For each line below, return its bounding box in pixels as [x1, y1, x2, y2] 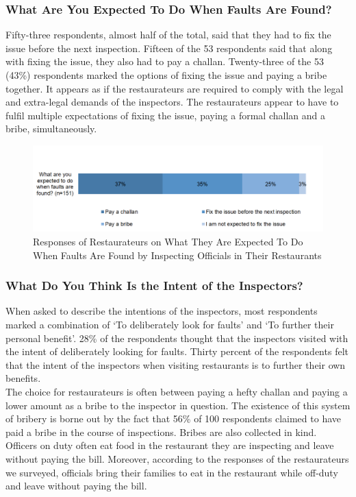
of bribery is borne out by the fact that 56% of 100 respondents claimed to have [5, 411, 341, 426]
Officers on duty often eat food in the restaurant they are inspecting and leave [5, 438, 334, 452]
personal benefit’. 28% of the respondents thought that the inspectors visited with [5, 330, 348, 345]
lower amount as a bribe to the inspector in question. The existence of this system [5, 398, 351, 412]
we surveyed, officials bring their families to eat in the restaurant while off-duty [5, 465, 338, 479]
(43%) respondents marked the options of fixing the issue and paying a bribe [5, 68, 327, 82]
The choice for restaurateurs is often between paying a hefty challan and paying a [5, 385, 348, 399]
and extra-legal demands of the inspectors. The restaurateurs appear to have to [5, 95, 339, 109]
